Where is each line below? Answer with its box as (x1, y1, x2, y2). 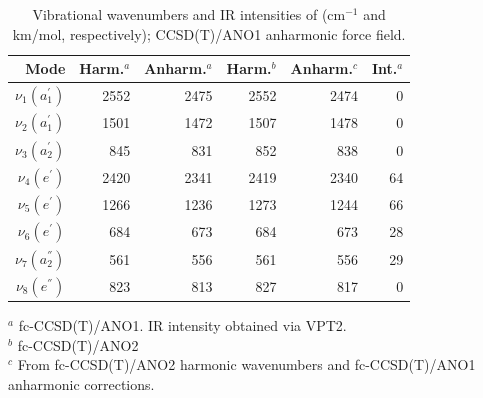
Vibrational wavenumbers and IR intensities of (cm (32, 4, 346, 24)
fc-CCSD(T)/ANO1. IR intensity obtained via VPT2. (18, 315, 347, 336)
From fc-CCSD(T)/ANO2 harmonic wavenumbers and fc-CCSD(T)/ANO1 (17, 354, 476, 375)
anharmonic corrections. (8, 374, 155, 395)
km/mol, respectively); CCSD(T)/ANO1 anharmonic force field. (12, 23, 406, 44)
